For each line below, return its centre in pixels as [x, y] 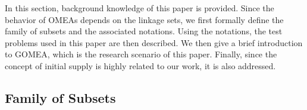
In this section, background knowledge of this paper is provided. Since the [140, 8]
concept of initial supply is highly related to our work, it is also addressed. [140, 65]
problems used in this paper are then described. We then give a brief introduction [154, 42]
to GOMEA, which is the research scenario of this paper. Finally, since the [141, 54]
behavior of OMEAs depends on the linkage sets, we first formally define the [144, 19]
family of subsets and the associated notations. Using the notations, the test [144, 31]
